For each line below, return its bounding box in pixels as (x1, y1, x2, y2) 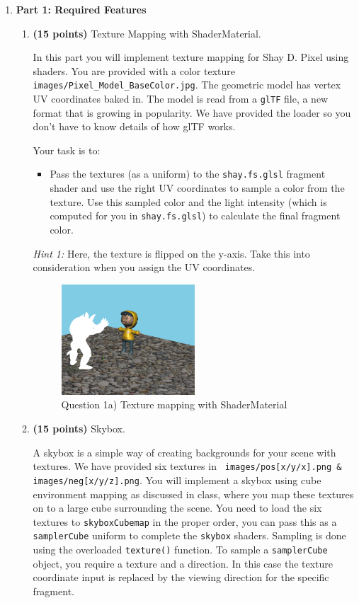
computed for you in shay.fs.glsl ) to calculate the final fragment (50, 208, 341, 223)
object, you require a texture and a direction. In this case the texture (33, 556, 334, 570)
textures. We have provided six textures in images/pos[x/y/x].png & (33, 459, 342, 473)
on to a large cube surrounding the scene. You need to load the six (33, 500, 322, 515)
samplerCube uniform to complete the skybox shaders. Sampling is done (33, 528, 346, 543)
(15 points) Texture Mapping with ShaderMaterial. (33, 25, 261, 40)
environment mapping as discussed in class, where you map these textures (33, 486, 354, 501)
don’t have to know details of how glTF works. (33, 119, 236, 134)
